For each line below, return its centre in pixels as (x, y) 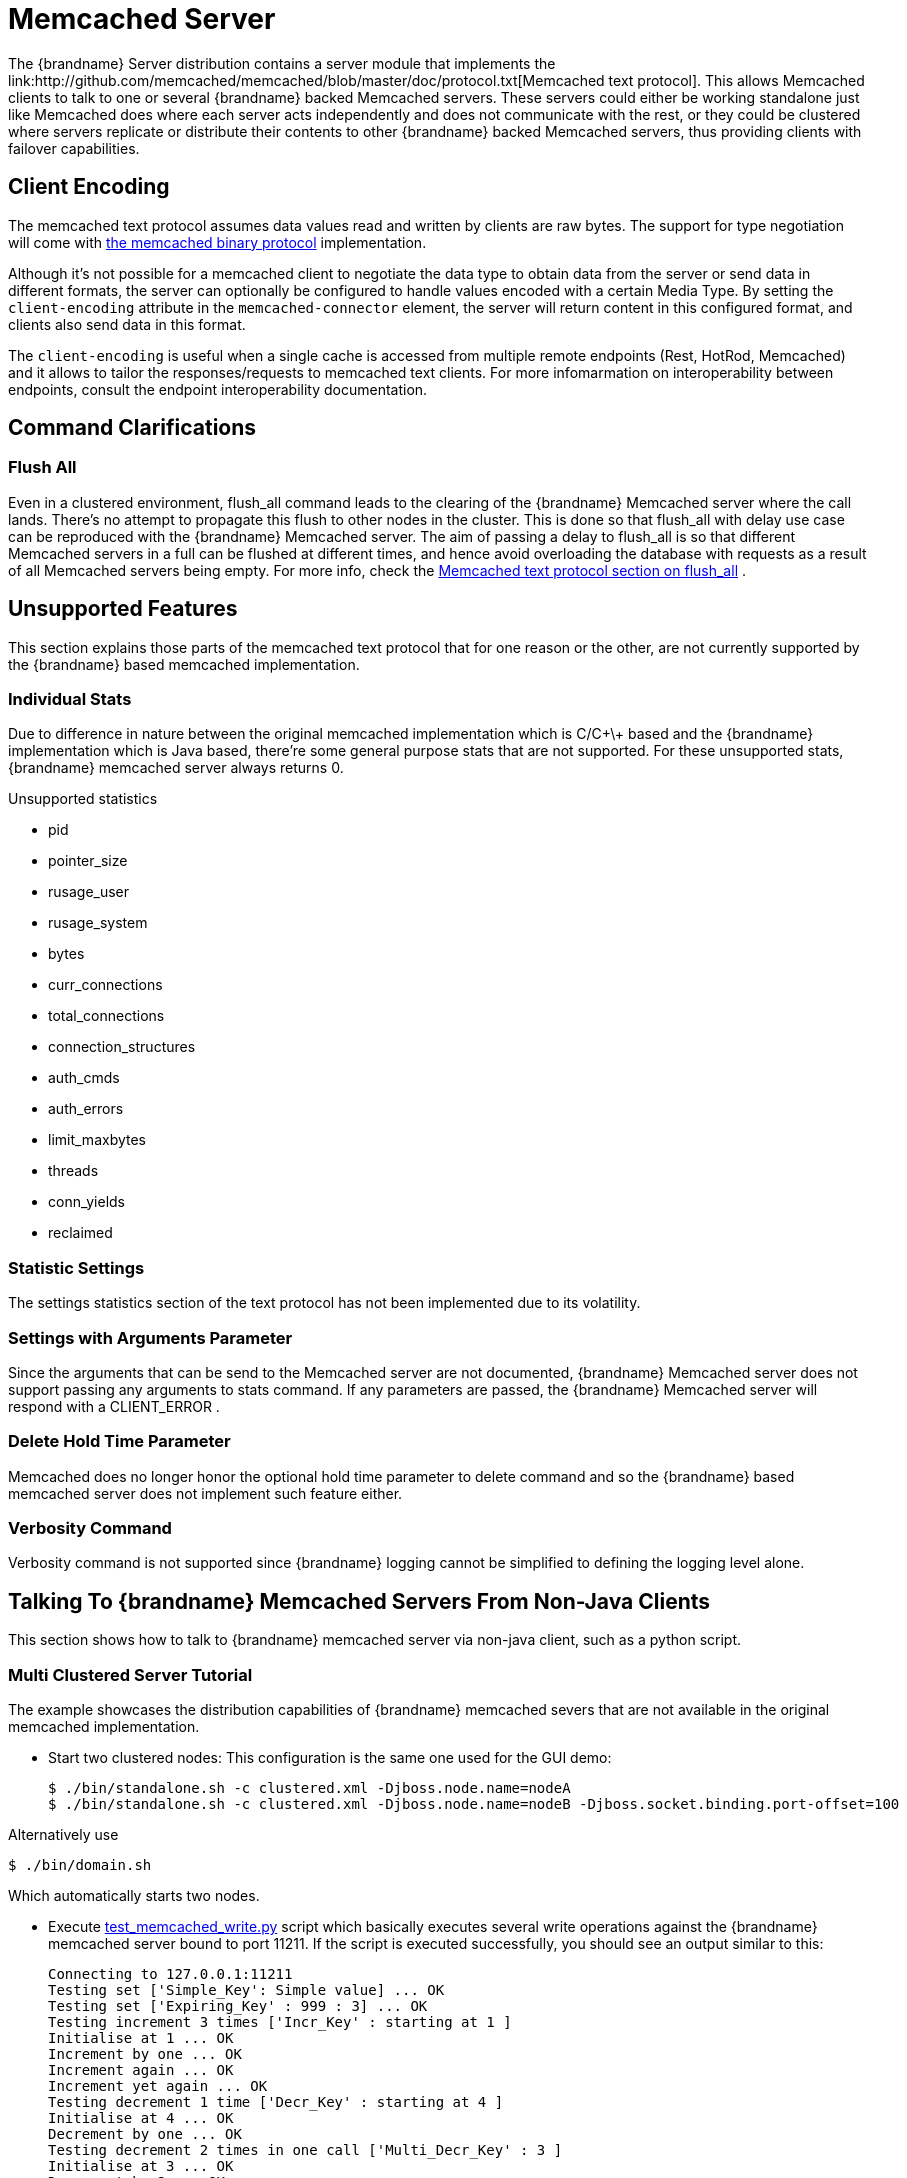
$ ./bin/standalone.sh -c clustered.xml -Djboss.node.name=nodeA (309, 1788)
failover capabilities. (74, 148)
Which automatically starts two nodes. (134, 1895)
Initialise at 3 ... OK (141, 2166)
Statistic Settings (76, 1267)
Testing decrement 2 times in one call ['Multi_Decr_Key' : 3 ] (305, 2150)
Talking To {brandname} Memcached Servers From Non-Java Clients (359, 1601)
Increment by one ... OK (145, 2054)
